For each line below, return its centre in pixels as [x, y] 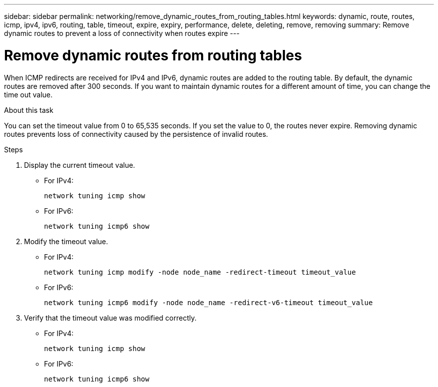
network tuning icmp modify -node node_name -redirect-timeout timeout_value [200, 272]
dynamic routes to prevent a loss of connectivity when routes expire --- [122, 33]
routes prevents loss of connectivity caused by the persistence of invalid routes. [136, 134]
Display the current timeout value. [80, 165]
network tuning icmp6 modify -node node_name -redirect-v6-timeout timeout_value [208, 302]
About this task [29, 110]
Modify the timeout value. [66, 241]
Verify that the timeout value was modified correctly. [110, 318]
